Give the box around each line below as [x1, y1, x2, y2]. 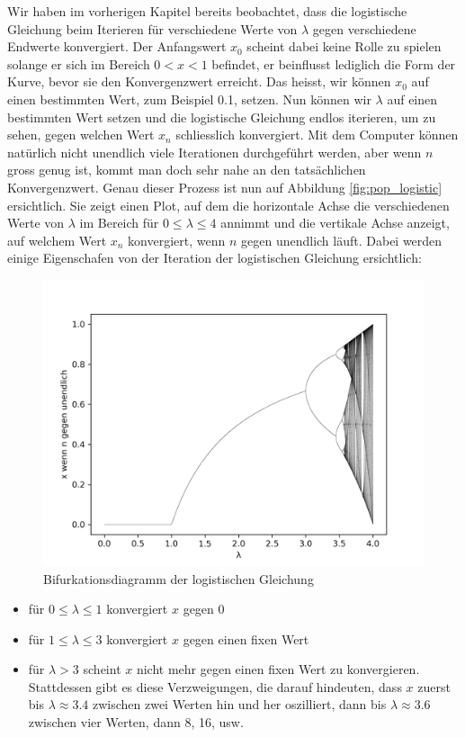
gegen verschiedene [312, 19, 416, 38]
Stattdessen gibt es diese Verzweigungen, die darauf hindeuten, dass [28, 677, 402, 696]
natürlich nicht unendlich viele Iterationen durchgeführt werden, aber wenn [7, 142, 422, 161]
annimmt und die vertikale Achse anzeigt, [220, 213, 450, 232]
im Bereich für [79, 213, 159, 232]
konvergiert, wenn [128, 230, 226, 249]
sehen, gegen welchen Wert [7, 125, 155, 144]
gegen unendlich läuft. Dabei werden [241, 230, 443, 249]
